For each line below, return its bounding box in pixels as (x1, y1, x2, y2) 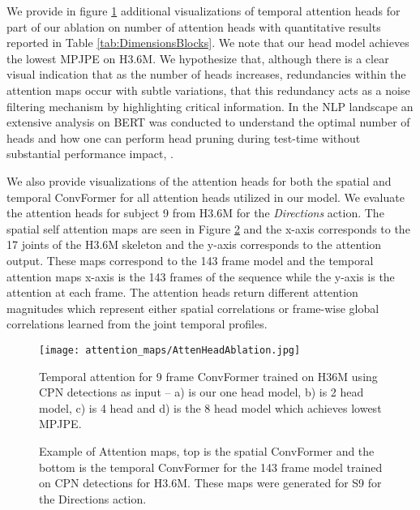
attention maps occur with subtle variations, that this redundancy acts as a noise (6, 81, 410, 98)
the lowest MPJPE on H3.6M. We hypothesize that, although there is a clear (6, 49, 389, 66)
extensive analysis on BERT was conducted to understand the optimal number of (6, 114, 410, 131)
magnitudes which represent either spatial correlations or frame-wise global (6, 299, 379, 316)
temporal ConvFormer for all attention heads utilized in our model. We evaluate (6, 188, 405, 205)
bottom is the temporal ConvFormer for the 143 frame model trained (39, 458, 383, 475)
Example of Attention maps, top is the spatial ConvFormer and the (39, 442, 375, 459)
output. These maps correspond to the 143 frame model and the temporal (6, 251, 374, 268)
